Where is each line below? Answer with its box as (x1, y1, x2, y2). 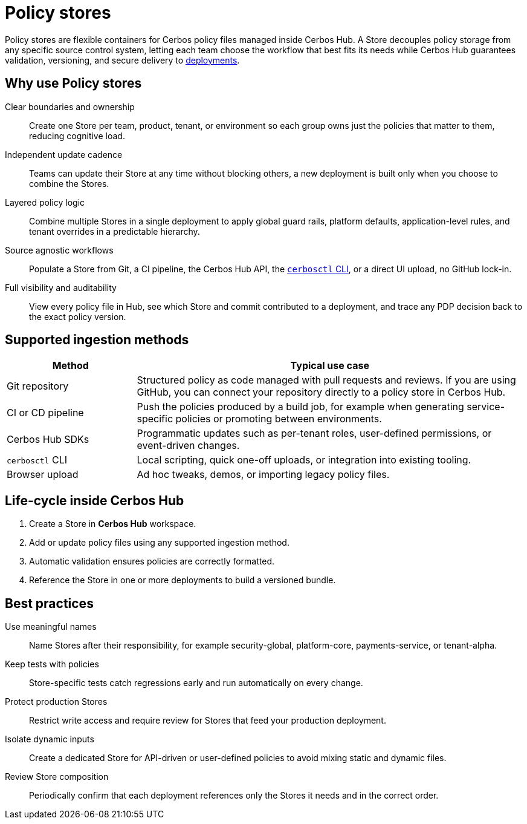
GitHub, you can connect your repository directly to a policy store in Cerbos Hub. (137, 386, 506, 399)
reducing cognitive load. (29, 130, 125, 141)
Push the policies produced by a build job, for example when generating (137, 401, 464, 413)
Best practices (5, 595, 94, 611)
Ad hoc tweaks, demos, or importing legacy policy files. (137, 468, 390, 481)
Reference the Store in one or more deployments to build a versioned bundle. (29, 575, 336, 586)
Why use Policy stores (5, 76, 142, 91)
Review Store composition (5, 771, 109, 782)
